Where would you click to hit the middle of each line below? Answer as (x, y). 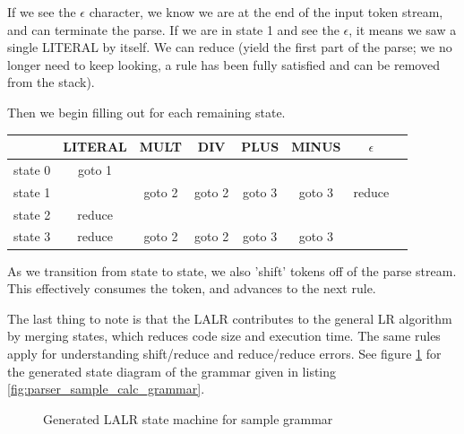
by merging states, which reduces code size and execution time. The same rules (224, 336)
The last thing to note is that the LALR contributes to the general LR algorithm (230, 318)
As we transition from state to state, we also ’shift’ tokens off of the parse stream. (232, 270)
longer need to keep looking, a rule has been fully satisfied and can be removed (223, 64)
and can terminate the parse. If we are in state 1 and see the (173, 29)
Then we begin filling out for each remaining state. (146, 112)
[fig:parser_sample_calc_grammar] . (106, 389)
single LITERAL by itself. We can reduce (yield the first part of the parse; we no (230, 47)
